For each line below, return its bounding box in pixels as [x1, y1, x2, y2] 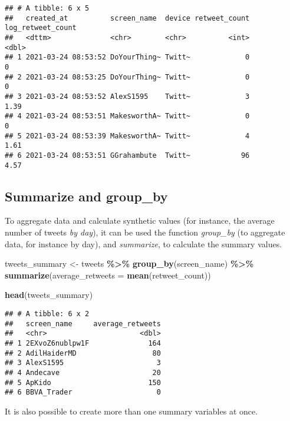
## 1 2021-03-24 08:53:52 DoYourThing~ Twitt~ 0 [5, 53, 250, 62]
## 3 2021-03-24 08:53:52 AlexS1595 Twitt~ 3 [5, 92, 250, 101]
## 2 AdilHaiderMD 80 [5, 349, 161, 357]
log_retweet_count [5, 24, 77, 32]
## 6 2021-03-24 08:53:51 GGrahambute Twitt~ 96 [5, 151, 250, 160]
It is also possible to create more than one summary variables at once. [5, 405, 258, 417]
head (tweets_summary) [5, 289, 93, 301]
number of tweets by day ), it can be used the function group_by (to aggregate [5, 226, 285, 238]
